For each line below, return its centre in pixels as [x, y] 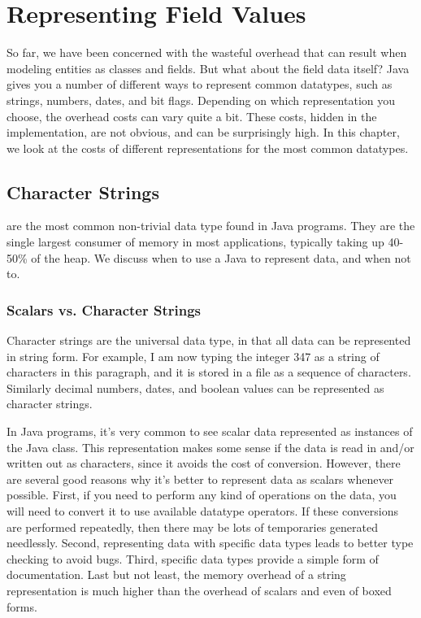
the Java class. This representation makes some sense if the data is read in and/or [210, 447]
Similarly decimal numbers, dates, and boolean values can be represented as [195, 387]
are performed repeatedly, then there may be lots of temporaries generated [193, 527]
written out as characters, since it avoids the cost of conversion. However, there [204, 463]
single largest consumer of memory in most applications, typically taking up [195, 242]
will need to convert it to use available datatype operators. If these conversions [202, 511]
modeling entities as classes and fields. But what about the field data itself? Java [208, 68]
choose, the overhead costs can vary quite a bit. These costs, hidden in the [192, 116]
